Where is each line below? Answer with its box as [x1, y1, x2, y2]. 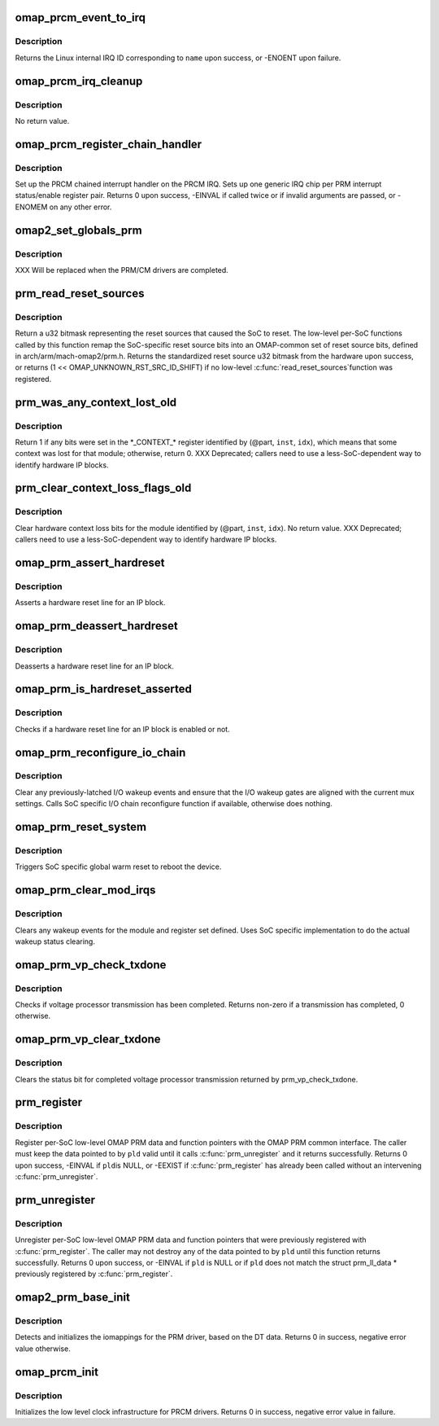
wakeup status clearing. [15, 937, 95, 946]
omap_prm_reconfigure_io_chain [15, 745, 186, 759]
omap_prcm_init [15, 1365, 99, 1379]
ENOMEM [15, 202, 48, 212]
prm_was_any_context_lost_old [15, 395, 177, 409]
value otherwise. [15, 1344, 71, 1354]
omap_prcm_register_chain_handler [15, 137, 202, 151]
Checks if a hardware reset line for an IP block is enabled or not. [15, 724, 231, 734]
